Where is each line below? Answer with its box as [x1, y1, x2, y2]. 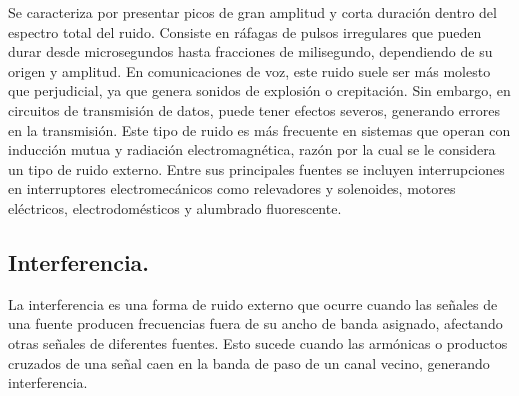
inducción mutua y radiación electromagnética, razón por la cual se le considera [8, 139, 496, 160]
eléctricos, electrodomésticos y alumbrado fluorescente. [8, 197, 342, 218]
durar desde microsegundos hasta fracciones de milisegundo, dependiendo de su [8, 41, 493, 62]
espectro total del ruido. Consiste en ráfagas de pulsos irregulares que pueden [8, 21, 482, 42]
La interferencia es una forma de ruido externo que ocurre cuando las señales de [8, 293, 498, 314]
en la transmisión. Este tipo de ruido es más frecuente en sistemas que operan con [8, 119, 511, 140]
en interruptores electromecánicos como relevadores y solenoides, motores [8, 178, 456, 199]
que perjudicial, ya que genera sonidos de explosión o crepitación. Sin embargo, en [8, 80, 511, 101]
